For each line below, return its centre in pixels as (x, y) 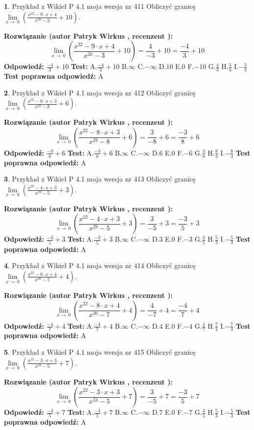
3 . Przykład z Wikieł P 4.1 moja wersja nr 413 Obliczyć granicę (100, 179)
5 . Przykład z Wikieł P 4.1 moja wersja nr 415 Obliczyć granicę (100, 351)
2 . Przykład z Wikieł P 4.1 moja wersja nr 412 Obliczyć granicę (100, 92)
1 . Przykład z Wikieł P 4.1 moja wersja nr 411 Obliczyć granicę (100, 6)
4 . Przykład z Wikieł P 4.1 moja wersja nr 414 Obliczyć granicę (100, 265)
